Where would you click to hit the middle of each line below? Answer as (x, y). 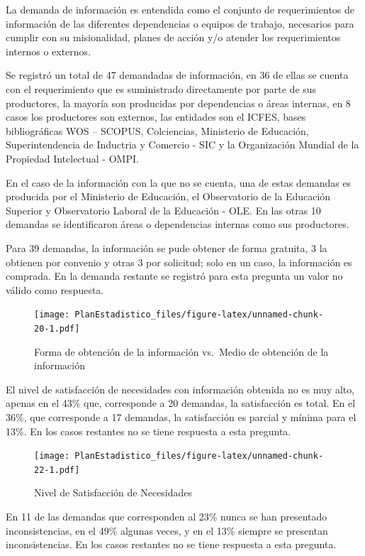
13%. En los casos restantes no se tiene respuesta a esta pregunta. (148, 431)
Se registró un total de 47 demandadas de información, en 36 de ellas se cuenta (177, 75)
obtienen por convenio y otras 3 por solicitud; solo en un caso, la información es (179, 262)
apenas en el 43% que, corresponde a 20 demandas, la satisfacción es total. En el (181, 403)
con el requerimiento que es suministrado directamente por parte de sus (161, 88)
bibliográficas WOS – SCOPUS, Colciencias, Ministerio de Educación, (157, 130)
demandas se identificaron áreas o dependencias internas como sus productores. (178, 224)
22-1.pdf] (57, 470)
